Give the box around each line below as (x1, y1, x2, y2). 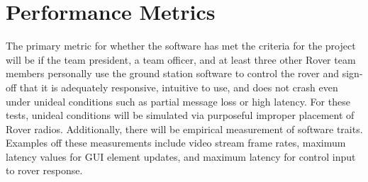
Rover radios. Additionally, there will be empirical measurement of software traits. (6, 121, 363, 136)
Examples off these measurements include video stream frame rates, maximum (6, 135, 346, 150)
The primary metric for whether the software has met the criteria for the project (6, 38, 356, 53)
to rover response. (6, 163, 83, 178)
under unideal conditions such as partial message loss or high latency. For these (6, 93, 350, 108)
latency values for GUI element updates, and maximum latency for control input (6, 149, 356, 164)
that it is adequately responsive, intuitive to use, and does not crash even (19, 79, 338, 94)
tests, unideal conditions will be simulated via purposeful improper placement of (6, 108, 355, 123)
